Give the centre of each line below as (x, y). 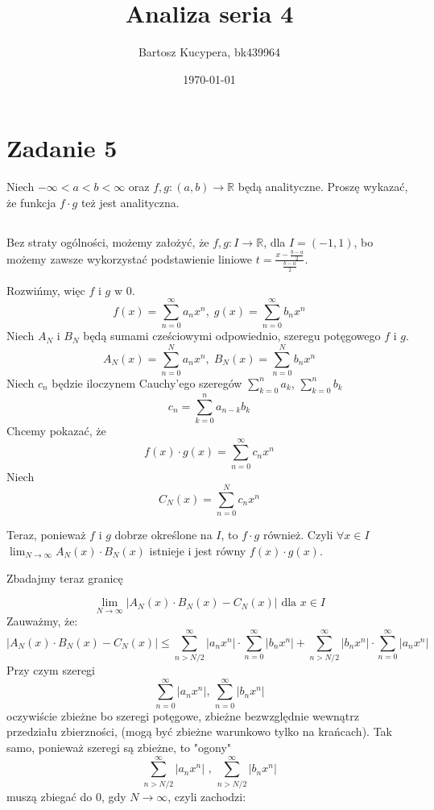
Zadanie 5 (62, 148)
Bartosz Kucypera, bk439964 (209, 52)
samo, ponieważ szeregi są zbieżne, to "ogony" (119, 747)
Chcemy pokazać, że (56, 430)
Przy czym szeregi (51, 670)
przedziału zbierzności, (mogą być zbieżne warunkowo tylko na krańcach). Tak (199, 731)
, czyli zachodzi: (207, 796)
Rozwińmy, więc (46, 290)
